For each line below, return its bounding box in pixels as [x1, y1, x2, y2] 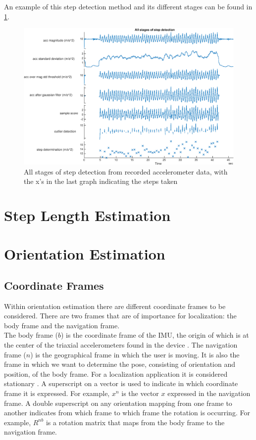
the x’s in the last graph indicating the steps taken [24, 176, 178, 186]
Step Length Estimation [4, 205, 171, 225]
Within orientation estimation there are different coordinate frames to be [4, 301, 226, 311]
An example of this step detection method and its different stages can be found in [4, 1, 253, 11]
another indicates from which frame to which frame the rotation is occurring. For [4, 407, 250, 418]
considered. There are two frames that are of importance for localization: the [4, 310, 237, 321]
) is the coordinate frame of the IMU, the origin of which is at [60, 330, 249, 340]
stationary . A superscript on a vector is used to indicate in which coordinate [4, 378, 238, 389]
